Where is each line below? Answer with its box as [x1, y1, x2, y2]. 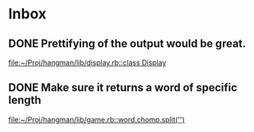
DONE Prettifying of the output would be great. [8, 37, 247, 50]
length [8, 94, 42, 107]
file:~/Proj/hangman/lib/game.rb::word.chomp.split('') [8, 114, 185, 124]
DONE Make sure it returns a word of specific [8, 81, 238, 94]
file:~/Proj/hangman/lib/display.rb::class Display [8, 58, 167, 67]
